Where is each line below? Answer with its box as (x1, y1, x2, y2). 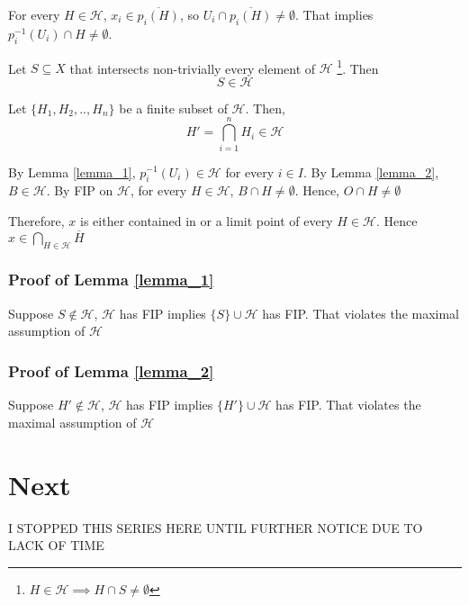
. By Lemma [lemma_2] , (302, 162, 439, 181)
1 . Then (337, 56, 379, 77)
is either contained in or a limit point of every (80, 211, 333, 230)
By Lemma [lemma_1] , (8, 162, 136, 181)
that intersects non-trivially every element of (69, 59, 316, 77)
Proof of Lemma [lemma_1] (8, 268, 214, 291)
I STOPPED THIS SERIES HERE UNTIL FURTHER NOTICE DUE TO (8, 518, 423, 537)
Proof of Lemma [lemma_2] (8, 359, 214, 382)
